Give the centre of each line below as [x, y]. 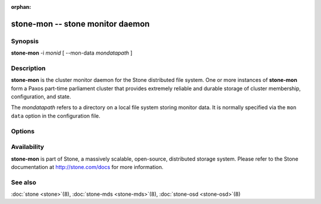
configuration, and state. [41, 97]
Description [28, 68]
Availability [28, 147]
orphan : [21, 7]
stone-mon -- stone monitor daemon [80, 24]
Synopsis [25, 41]
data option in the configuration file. [56, 116]
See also [24, 182]
